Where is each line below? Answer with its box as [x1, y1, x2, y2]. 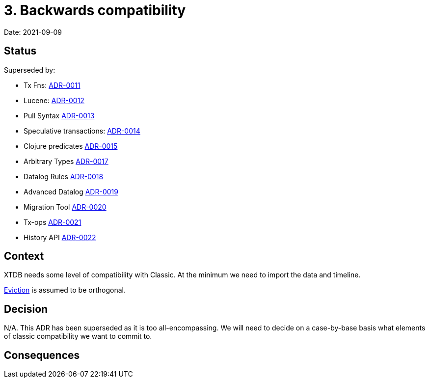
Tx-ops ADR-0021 [24, 218, 81, 226]
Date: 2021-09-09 [4, 27, 62, 36]
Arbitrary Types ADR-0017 [24, 157, 108, 165]
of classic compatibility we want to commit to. [4, 332, 152, 341]
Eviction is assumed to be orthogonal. [4, 286, 126, 295]
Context [4, 250, 44, 263]
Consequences [4, 349, 80, 361]
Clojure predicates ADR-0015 [24, 141, 118, 150]
